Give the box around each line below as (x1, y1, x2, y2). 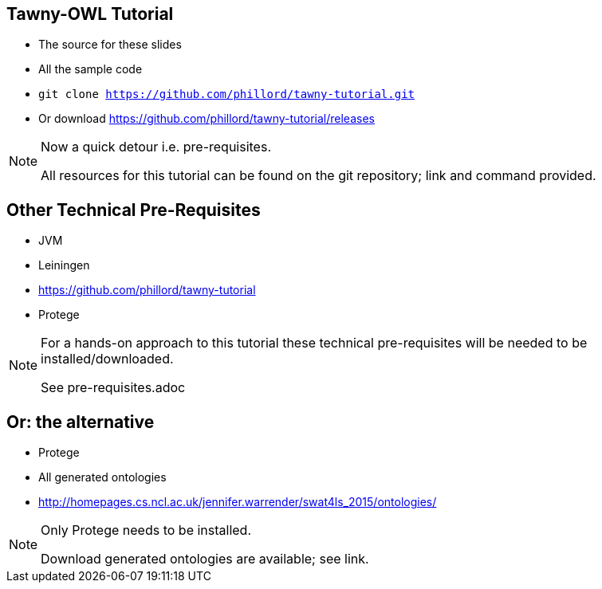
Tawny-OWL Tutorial (6, 4, 174, 24)
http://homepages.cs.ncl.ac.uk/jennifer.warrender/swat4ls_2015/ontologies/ (38, 495, 437, 509)
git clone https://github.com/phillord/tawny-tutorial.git (38, 88, 415, 101)
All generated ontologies (38, 470, 167, 485)
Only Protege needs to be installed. (41, 522, 252, 539)
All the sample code (38, 62, 143, 77)
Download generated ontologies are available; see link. (41, 551, 369, 567)
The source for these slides (38, 37, 182, 52)
